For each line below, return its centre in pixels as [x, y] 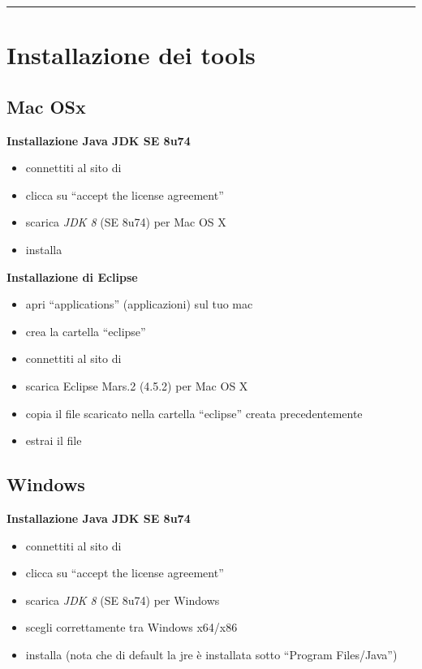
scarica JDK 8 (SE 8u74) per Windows [123, 600]
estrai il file [54, 440]
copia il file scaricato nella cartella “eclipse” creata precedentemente [194, 413]
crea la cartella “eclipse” [86, 331]
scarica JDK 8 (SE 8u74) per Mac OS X [126, 222]
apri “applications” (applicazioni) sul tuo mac [139, 304]
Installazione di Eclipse [72, 276]
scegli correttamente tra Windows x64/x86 [131, 627]
